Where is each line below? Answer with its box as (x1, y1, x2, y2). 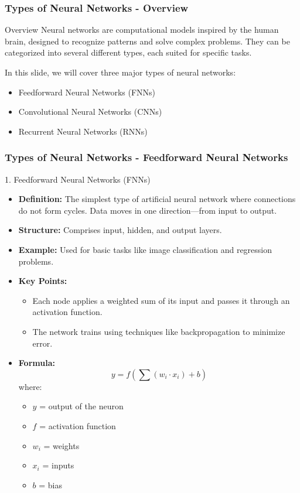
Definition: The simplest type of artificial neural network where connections (18, 193, 296, 205)
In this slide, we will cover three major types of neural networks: (5, 66, 236, 78)
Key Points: (18, 275, 67, 287)
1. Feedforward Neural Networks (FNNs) (5, 173, 151, 185)
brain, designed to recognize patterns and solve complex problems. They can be (5, 35, 290, 47)
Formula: (18, 357, 55, 369)
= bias (39, 478, 63, 491)
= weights (43, 439, 80, 451)
